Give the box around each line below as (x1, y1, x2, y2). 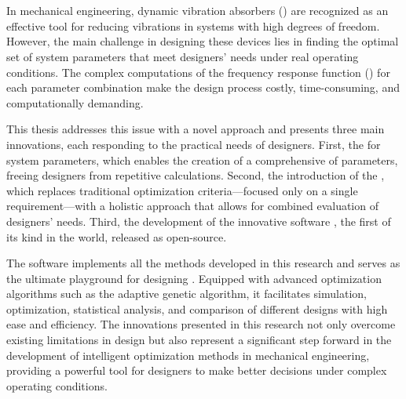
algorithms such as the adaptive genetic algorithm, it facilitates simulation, (6, 285, 367, 302)
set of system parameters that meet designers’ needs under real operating (6, 48, 359, 64)
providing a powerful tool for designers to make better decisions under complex (6, 362, 387, 379)
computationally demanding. (6, 94, 144, 111)
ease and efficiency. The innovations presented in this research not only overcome (6, 316, 396, 332)
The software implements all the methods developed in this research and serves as (6, 255, 401, 271)
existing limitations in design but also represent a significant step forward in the (6, 332, 392, 348)
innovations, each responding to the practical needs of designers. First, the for (6, 136, 381, 152)
